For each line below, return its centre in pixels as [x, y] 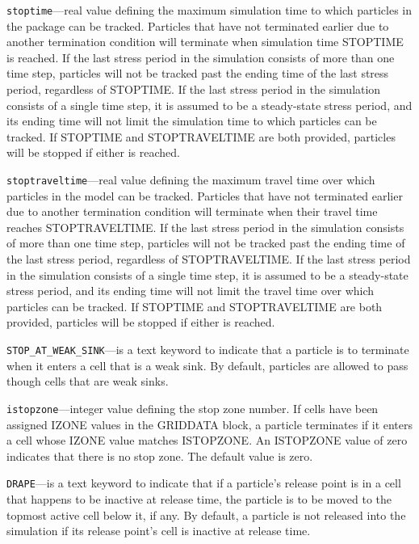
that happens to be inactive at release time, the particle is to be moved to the [199, 498]
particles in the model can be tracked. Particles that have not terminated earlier [205, 195]
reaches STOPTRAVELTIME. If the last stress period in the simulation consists [205, 227]
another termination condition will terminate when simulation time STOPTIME [205, 42]
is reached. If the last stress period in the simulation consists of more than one [201, 57]
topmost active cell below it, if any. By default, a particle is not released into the [206, 514]
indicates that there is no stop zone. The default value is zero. [160, 455]
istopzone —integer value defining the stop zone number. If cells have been [193, 408]
